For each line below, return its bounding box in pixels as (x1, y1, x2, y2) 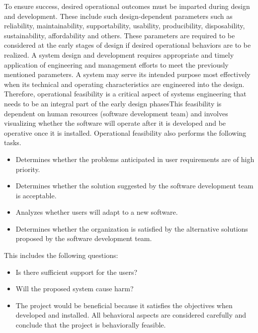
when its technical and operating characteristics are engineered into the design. (4, 79, 245, 89)
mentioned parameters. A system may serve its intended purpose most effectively (4, 69, 251, 80)
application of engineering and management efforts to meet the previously (4, 59, 229, 70)
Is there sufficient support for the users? (15, 266, 138, 277)
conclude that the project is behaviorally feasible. (15, 320, 166, 330)
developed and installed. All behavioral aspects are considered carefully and (15, 310, 247, 320)
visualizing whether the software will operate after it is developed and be (4, 118, 226, 128)
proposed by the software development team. (15, 233, 152, 244)
